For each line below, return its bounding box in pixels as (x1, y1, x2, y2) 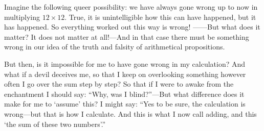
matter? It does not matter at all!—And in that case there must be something (4, 31, 249, 42)
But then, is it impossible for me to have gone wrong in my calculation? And (4, 58, 246, 69)
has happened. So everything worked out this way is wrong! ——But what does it (4, 21, 260, 32)
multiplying (4, 11, 40, 22)
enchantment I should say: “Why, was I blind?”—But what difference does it (4, 88, 245, 99)
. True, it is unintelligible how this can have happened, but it (64, 11, 256, 22)
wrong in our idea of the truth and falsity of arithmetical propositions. (4, 41, 225, 52)
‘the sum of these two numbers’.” (4, 118, 106, 129)
